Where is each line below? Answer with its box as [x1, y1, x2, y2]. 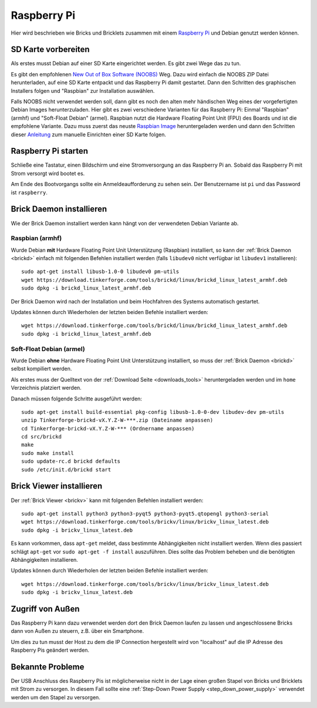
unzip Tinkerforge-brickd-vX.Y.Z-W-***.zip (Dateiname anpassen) [21, 417, 214, 424]
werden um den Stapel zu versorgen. [11, 693, 101, 701]
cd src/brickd [21, 433, 62, 440]
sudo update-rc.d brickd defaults [21, 458, 120, 465]
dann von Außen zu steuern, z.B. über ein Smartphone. [11, 628, 144, 635]
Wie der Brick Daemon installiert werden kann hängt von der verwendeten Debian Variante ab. [11, 220, 239, 227]
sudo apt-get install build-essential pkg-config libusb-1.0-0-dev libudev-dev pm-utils [21, 409, 285, 415]
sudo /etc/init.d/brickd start [21, 466, 112, 473]
